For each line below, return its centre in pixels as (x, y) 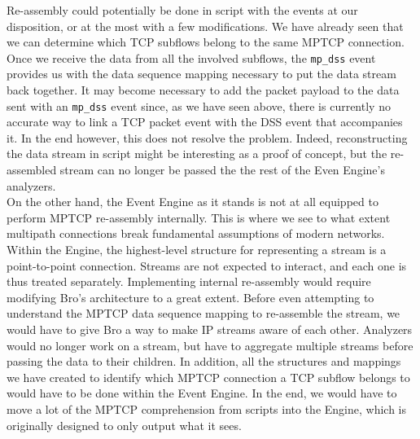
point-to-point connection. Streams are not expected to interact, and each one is (207, 265)
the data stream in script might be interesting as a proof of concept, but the (197, 154)
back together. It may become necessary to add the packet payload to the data (203, 90)
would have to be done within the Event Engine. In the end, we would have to (202, 393)
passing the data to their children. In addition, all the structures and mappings (204, 361)
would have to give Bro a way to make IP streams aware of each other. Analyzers (210, 329)
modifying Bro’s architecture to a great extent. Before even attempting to (190, 297)
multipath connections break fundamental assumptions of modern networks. (196, 233)
